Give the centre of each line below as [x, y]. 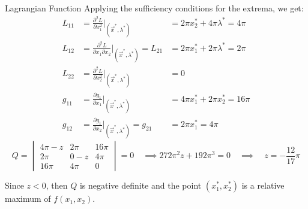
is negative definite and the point [140, 185]
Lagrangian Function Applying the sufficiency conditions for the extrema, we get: [154, 8]
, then [57, 185]
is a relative [263, 185]
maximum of [28, 199]
